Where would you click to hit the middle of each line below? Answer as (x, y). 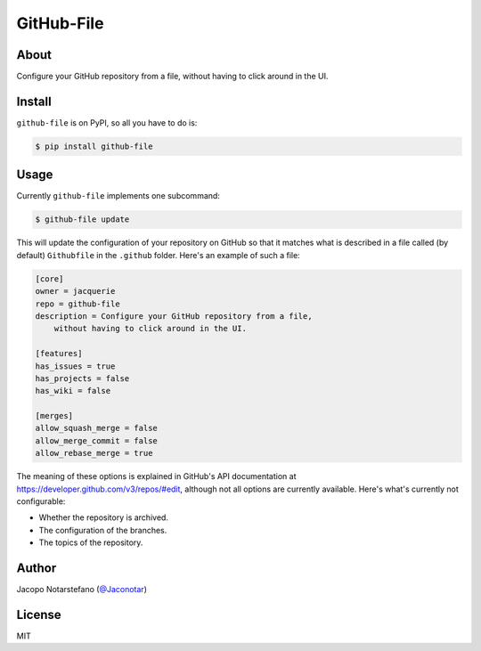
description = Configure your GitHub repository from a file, (174, 316)
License (39, 614)
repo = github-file (77, 304)
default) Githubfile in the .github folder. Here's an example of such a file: (158, 255)
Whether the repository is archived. (104, 517)
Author (37, 569)
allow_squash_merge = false (96, 428)
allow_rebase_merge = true (94, 453)
